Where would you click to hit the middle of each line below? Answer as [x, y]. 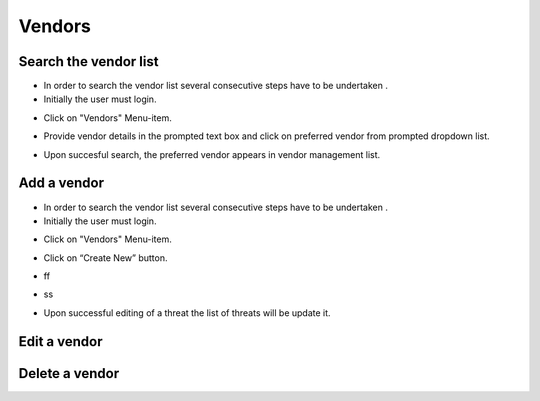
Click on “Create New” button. [105, 257]
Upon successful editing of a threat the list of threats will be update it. [187, 312]
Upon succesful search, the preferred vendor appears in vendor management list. [212, 154]
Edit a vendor [60, 341]
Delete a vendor [69, 373]
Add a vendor [61, 183]
